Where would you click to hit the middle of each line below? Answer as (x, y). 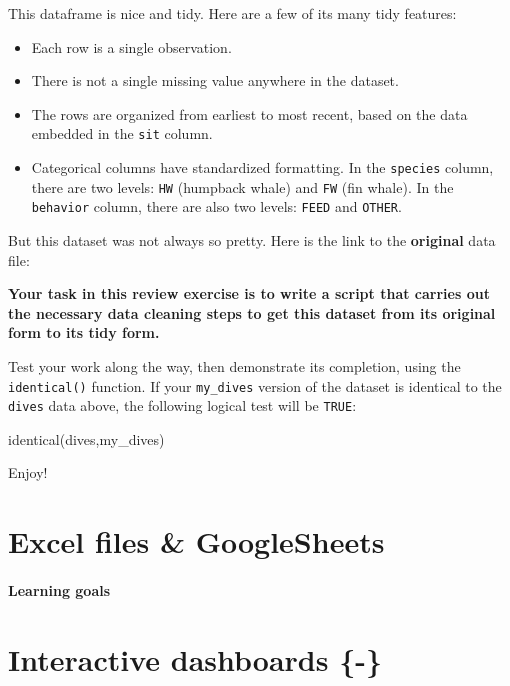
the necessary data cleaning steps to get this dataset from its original (252, 312)
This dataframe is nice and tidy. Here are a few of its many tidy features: (232, 13)
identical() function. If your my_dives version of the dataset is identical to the (255, 385)
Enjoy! (28, 472)
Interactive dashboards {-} (195, 658)
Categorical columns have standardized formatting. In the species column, (262, 167)
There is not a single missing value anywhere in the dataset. (215, 80)
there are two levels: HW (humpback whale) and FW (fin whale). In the (242, 186)
